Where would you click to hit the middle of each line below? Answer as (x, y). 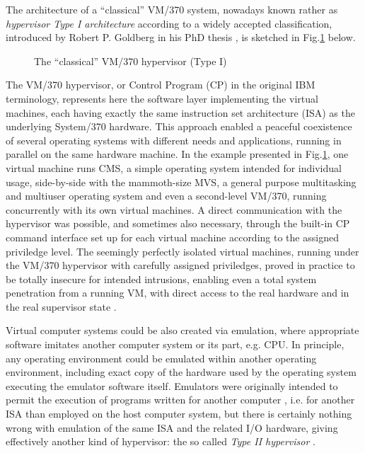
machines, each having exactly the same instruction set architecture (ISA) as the (180, 112)
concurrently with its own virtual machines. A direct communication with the (174, 209)
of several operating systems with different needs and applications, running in (174, 140)
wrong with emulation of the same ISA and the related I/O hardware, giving (172, 427)
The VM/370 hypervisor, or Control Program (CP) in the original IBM (161, 85)
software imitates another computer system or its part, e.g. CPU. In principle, (175, 344)
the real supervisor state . (61, 306)
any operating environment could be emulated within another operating (161, 358)
